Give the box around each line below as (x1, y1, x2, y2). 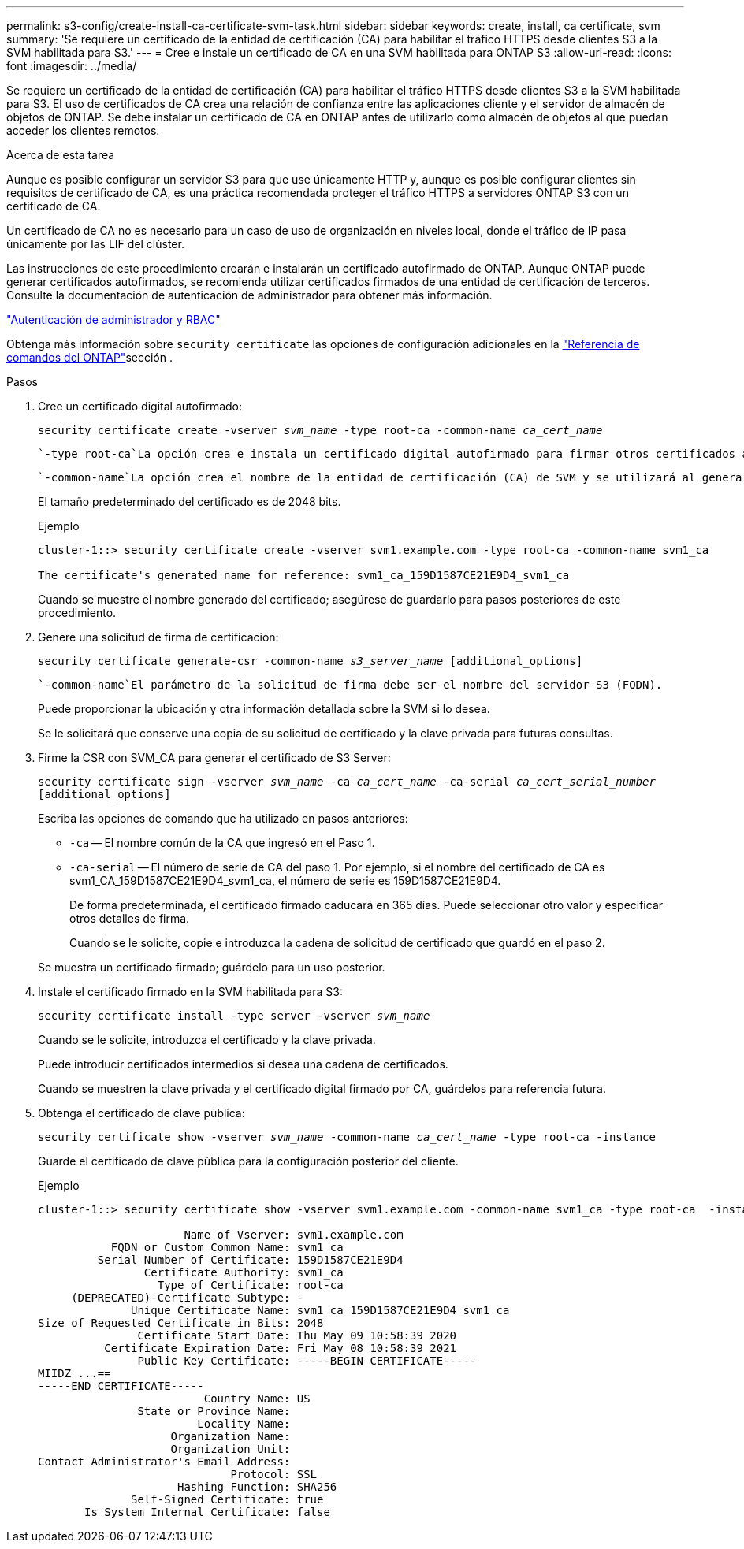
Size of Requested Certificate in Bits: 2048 (38, 1317, 324, 1329)
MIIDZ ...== (38, 1367, 111, 1380)
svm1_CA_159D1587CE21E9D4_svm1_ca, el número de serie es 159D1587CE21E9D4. (69, 874, 501, 887)
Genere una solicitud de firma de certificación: (38, 630, 279, 644)
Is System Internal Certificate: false (84, 1506, 330, 1518)
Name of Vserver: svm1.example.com (184, 1228, 404, 1241)
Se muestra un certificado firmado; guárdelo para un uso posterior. (38, 960, 385, 974)
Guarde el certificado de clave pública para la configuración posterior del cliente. (38, 1154, 459, 1168)
